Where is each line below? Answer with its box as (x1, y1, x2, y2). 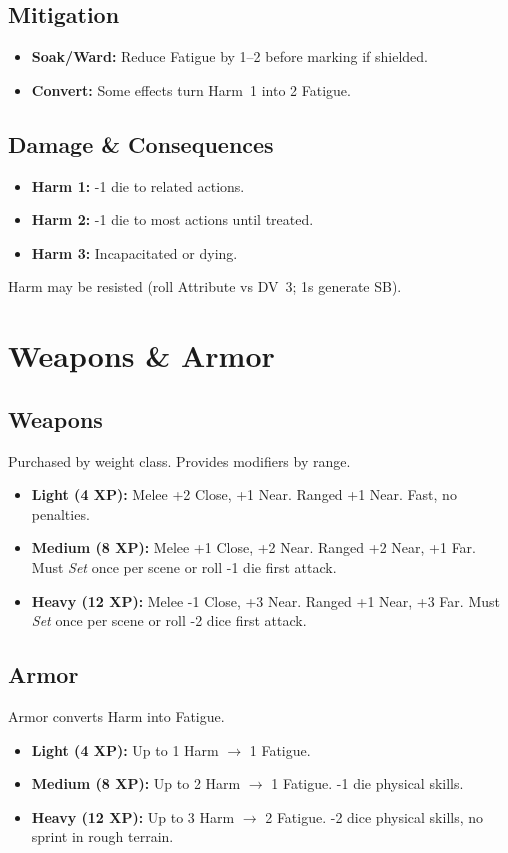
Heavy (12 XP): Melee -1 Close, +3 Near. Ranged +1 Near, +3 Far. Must (31, 590, 500, 611)
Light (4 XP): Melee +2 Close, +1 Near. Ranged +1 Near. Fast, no (31, 484, 457, 505)
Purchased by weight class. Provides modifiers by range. (8, 450, 351, 471)
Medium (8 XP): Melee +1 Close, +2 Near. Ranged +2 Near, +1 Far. (31, 537, 477, 558)
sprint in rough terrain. (31, 826, 174, 847)
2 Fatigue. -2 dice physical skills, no (265, 806, 484, 827)
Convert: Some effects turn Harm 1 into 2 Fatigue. (31, 79, 351, 100)
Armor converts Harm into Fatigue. (8, 705, 225, 726)
